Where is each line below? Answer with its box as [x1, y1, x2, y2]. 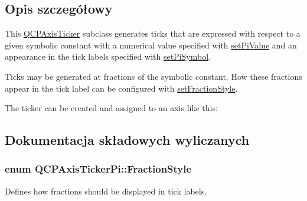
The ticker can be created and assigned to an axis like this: [5, 102, 218, 114]
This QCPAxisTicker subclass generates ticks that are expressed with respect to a [5, 27, 301, 40]
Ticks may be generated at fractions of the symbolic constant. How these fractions [5, 70, 302, 82]
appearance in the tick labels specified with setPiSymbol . [5, 50, 211, 63]
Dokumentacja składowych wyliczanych [5, 131, 250, 149]
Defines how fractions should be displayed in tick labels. [5, 184, 207, 197]
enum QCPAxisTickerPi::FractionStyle [5, 161, 192, 176]
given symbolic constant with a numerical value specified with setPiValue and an [5, 38, 297, 51]
